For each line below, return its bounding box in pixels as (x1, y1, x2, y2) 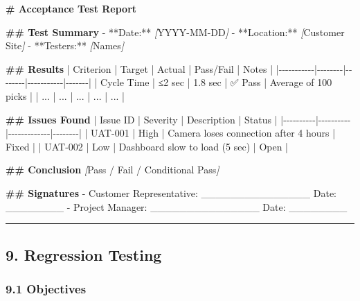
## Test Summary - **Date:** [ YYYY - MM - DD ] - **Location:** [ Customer (6, 24, 345, 39)
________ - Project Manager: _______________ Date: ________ (6, 199, 348, 214)
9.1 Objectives (6, 279, 87, 297)
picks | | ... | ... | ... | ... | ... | (6, 88, 125, 103)
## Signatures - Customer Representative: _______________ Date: (6, 185, 336, 200)
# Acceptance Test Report (6, 1, 137, 15)
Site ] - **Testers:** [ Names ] (6, 38, 125, 53)
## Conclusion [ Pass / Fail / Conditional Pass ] (6, 162, 219, 177)
